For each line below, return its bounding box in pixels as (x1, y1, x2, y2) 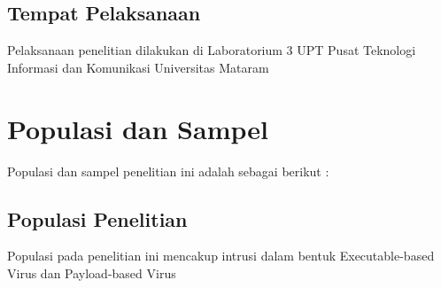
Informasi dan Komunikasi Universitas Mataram (7, 58, 269, 76)
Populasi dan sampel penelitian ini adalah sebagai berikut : (7, 161, 329, 180)
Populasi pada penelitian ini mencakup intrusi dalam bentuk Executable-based (7, 246, 435, 265)
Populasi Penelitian (7, 205, 188, 232)
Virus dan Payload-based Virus (7, 263, 176, 282)
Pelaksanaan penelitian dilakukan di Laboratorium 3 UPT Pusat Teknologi (7, 41, 416, 59)
